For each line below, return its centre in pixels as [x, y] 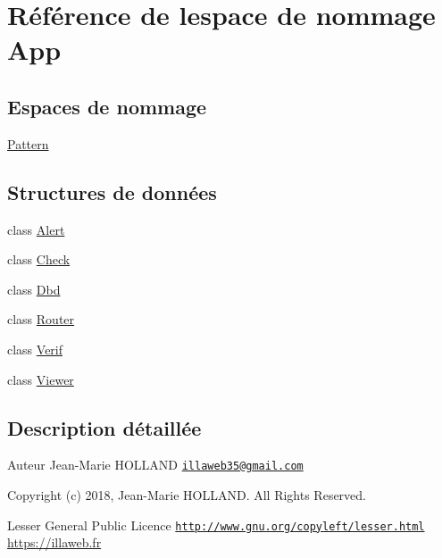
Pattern [28, 143]
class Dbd [34, 289]
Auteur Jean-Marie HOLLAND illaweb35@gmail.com [155, 465]
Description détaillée [104, 427]
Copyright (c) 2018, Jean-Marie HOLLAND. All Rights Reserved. [187, 494]
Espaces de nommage [107, 106]
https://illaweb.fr [54, 542]
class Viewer [41, 379]
